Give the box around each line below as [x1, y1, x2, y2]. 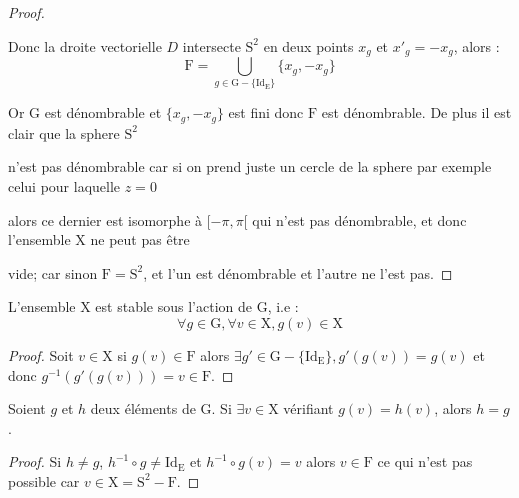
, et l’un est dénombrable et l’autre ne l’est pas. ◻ [143, 262, 453, 283]
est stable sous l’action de [95, 296, 252, 317]
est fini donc [228, 102, 304, 123]
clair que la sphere [8, 122, 120, 143]
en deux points [263, 35, 354, 56]
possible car [8, 470, 80, 491]
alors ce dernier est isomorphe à [8, 209, 203, 230]
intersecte [182, 35, 241, 56]
